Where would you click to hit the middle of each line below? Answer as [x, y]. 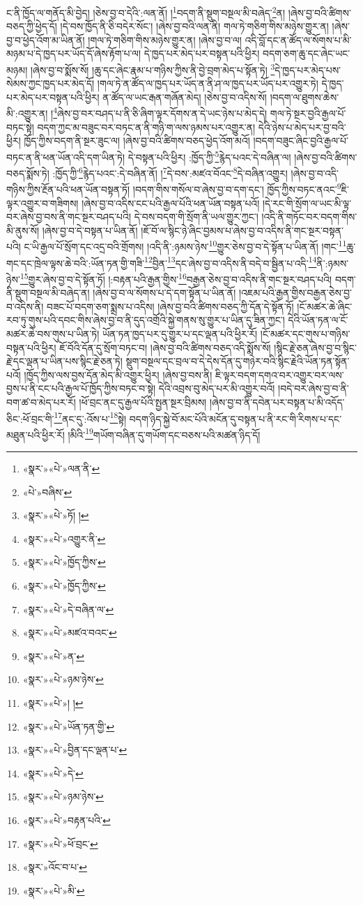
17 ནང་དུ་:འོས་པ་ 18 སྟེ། [90, 417]
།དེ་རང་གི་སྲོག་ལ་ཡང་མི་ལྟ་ [307, 203]
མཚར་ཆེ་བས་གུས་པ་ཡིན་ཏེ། [53, 333]
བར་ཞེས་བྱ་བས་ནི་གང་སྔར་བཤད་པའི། [69, 217]
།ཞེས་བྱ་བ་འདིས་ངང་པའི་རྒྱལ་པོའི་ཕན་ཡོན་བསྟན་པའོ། [171, 203]
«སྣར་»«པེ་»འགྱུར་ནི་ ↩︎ [64, 538]
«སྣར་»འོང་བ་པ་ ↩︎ [55, 867]
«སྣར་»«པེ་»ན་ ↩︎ [53, 656]
